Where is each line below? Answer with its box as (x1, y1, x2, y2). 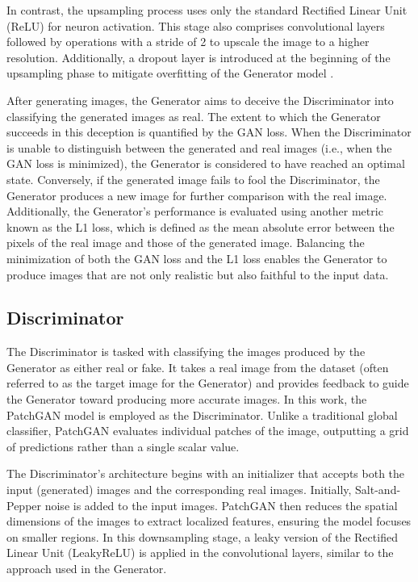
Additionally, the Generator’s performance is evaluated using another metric (6, 203, 383, 220)
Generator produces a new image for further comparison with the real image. (6, 186, 387, 203)
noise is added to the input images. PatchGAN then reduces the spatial (44, 496, 398, 513)
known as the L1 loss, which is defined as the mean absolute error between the (6, 218, 395, 235)
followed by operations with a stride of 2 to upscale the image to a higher (6, 33, 370, 50)
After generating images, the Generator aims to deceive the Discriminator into (6, 91, 394, 108)
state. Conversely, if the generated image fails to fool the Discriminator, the (6, 170, 380, 187)
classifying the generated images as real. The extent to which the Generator (6, 107, 381, 124)
